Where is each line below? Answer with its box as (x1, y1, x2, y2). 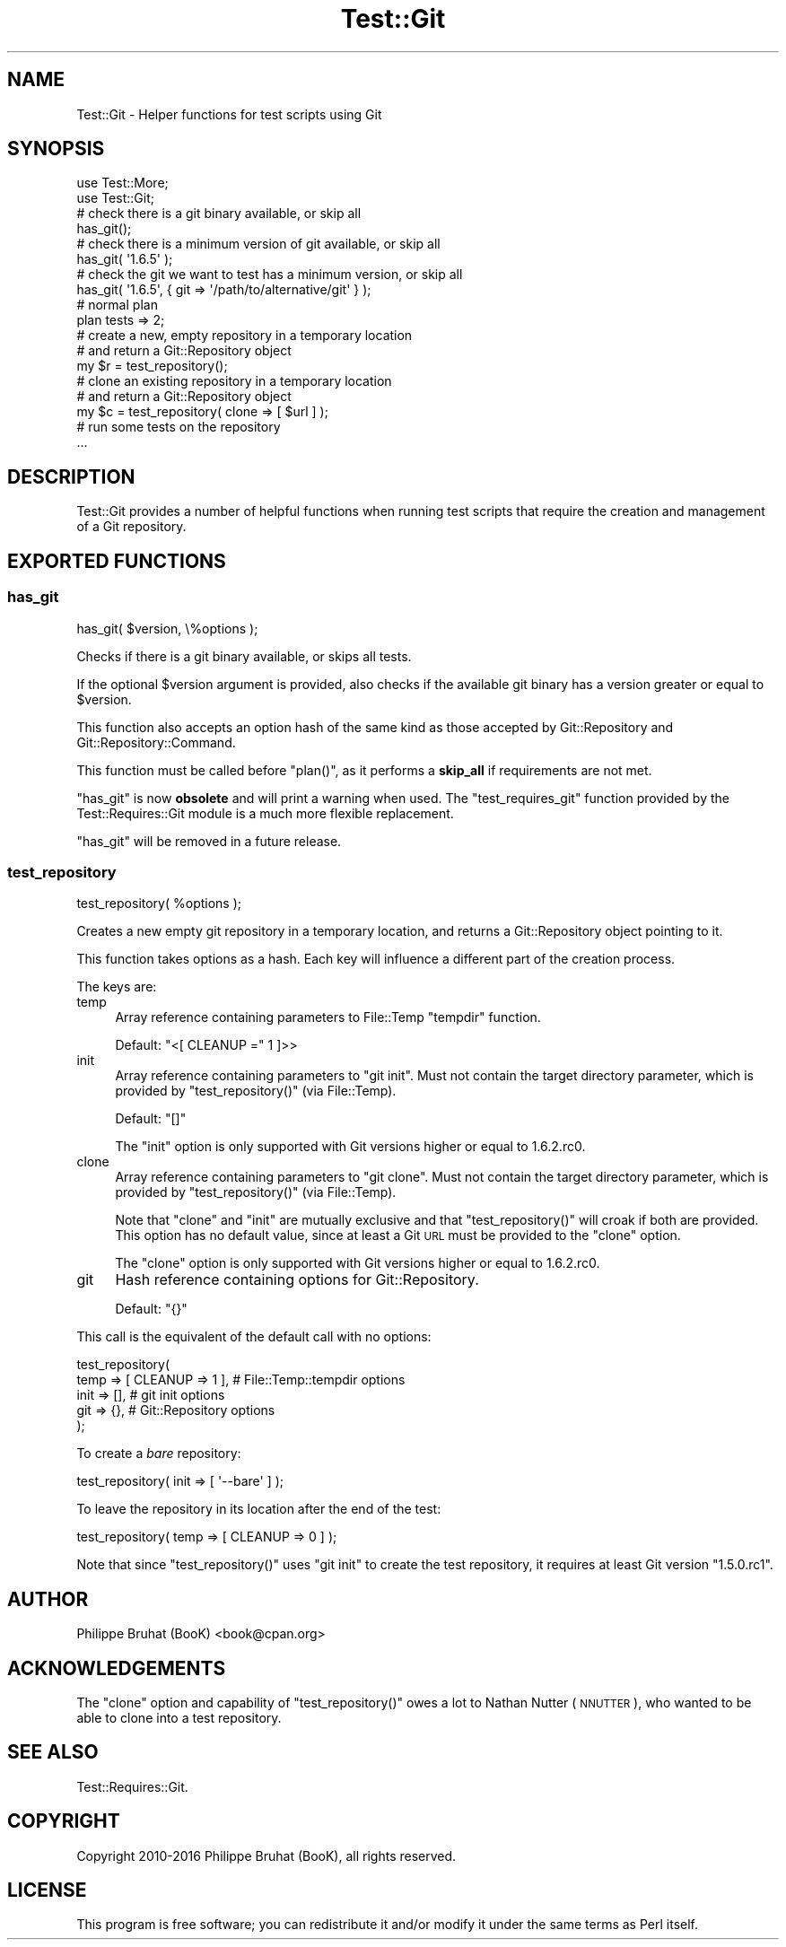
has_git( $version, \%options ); (76, 620, 258, 636)
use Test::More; (76, 175, 169, 191)
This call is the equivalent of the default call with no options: (76, 1329, 432, 1345)
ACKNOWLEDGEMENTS (7, 1656, 226, 1680)
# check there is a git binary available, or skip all (76, 205, 362, 222)
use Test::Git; (76, 190, 154, 206)
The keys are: (76, 979, 157, 995)
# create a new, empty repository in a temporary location (76, 327, 413, 344)
